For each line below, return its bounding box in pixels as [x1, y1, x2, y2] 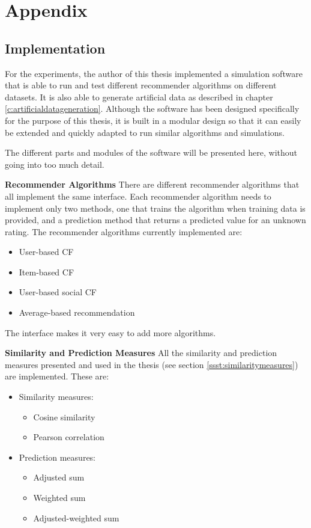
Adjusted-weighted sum [33, 511, 119, 524]
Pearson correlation [33, 431, 104, 443]
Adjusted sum [33, 471, 85, 483]
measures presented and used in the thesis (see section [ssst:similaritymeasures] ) [5, 358, 298, 370]
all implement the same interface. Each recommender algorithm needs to [5, 189, 271, 202]
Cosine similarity [33, 410, 95, 423]
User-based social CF [19, 286, 97, 298]
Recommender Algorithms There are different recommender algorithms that [5, 178, 300, 191]
